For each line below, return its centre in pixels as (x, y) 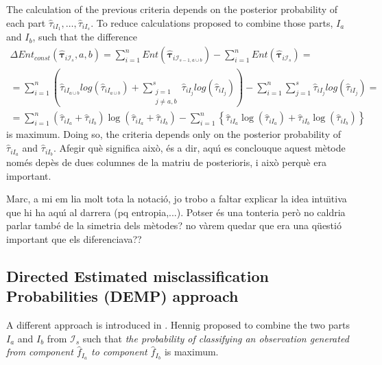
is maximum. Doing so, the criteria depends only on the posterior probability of (174, 134)
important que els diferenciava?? (74, 238)
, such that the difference (85, 37)
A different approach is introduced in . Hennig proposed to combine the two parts (178, 325)
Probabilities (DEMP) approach (122, 296)
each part (26, 22)
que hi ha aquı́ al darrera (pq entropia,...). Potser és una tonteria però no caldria (176, 212)
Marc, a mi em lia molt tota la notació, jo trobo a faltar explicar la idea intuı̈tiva (177, 199)
